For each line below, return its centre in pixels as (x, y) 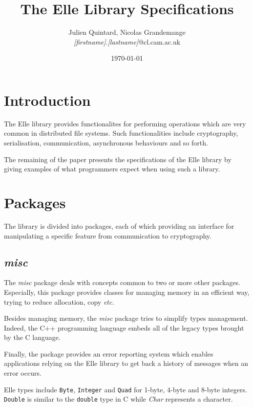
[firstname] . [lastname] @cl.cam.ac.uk (127, 41)
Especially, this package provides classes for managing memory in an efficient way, (127, 292)
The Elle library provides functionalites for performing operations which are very (125, 123)
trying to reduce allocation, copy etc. (59, 301)
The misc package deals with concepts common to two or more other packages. (122, 282)
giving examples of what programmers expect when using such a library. (112, 169)
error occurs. (23, 373)
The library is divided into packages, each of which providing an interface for (119, 226)
